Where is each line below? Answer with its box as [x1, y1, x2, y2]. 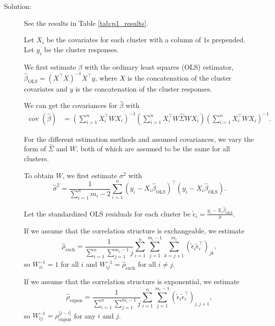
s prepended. [206, 34, 246, 45]
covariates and [24, 83, 68, 94]
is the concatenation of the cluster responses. [75, 83, 212, 94]
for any [74, 310, 96, 321]
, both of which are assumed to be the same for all [76, 143, 230, 154]
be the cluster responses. [44, 44, 119, 54]
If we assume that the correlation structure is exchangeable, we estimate [24, 225, 245, 236]
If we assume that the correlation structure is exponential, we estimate [24, 276, 240, 286]
